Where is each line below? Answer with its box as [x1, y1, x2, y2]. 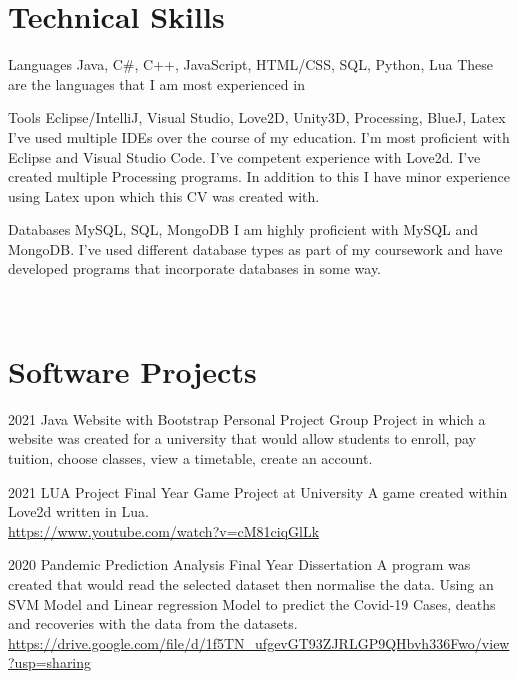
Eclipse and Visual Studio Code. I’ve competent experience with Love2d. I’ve [8, 146, 481, 167]
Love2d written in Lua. [8, 501, 149, 522]
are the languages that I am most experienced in [8, 73, 305, 94]
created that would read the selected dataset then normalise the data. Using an [8, 573, 494, 594]
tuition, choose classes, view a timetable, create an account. [8, 447, 373, 468]
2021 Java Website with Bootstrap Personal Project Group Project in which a [8, 408, 486, 429]
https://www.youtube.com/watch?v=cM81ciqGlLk [8, 520, 320, 541]
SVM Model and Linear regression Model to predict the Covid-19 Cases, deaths [8, 593, 496, 614]
